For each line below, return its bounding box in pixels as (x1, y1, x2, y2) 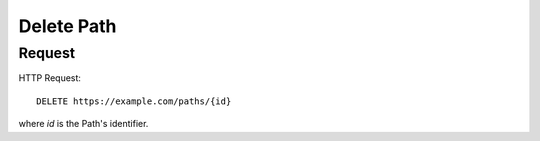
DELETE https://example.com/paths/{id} (36, 95, 232, 107)
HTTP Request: (18, 72, 82, 84)
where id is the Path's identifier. (18, 118, 149, 130)
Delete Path (18, 15, 117, 37)
